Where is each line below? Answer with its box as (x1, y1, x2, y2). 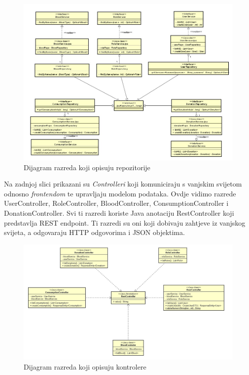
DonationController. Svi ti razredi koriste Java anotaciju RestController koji (4, 207, 234, 218)
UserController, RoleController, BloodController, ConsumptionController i (4, 198, 229, 208)
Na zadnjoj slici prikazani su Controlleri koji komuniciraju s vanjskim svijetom (4, 179, 242, 189)
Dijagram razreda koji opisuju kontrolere (24, 361, 146, 372)
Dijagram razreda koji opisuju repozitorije (24, 162, 150, 172)
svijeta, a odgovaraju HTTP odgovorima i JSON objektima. (4, 227, 185, 237)
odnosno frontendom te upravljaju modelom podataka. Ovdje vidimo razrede (4, 188, 236, 198)
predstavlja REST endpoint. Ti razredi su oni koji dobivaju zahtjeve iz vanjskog (4, 217, 246, 228)
